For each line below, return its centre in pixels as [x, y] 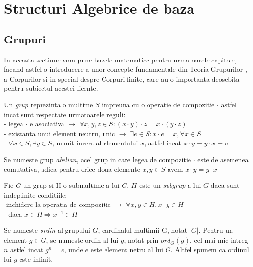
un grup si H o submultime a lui [71, 185]
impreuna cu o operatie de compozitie [158, 104]
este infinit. [36, 259]
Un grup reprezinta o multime [49, 104]
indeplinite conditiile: [36, 195]
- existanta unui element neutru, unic [60, 133]
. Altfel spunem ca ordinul [210, 249]
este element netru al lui [127, 249]
